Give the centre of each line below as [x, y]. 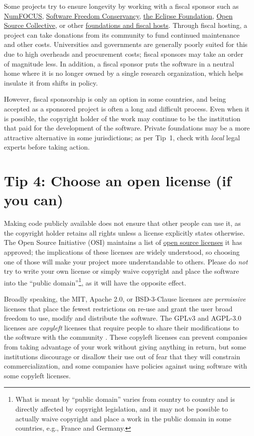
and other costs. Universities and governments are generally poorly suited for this [126, 44]
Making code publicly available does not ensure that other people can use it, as [122, 223]
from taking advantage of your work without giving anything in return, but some [125, 347]
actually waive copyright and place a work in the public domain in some [123, 418]
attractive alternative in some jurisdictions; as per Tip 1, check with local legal [122, 137]
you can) [34, 200]
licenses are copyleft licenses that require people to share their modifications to [121, 327]
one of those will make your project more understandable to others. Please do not [126, 261]
